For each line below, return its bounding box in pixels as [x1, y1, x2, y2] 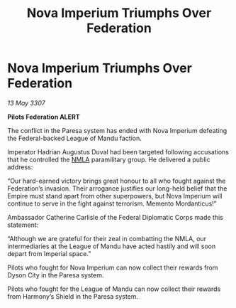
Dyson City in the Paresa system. [7, 270, 104, 279]
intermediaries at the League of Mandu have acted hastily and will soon [7, 242, 216, 250]
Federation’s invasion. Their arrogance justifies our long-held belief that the [7, 184, 227, 193]
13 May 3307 [7, 98, 45, 107]
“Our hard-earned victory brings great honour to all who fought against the [7, 176, 226, 185]
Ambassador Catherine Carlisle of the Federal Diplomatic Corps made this [7, 213, 223, 221]
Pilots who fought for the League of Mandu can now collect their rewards [7, 285, 221, 293]
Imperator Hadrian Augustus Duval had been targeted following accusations [7, 147, 229, 156]
